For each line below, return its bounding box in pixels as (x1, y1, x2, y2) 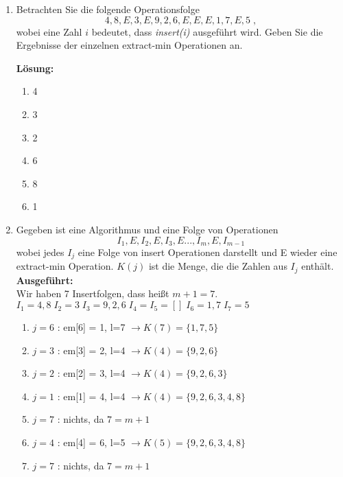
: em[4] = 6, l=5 (57, 435, 126, 450)
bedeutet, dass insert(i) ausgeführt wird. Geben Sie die (91, 24, 323, 38)
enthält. (301, 259, 334, 273)
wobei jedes (16, 244, 64, 259)
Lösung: (16, 60, 54, 75)
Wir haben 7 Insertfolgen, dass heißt (16, 286, 169, 301)
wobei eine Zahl (16, 24, 82, 38)
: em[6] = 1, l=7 (57, 320, 126, 334)
